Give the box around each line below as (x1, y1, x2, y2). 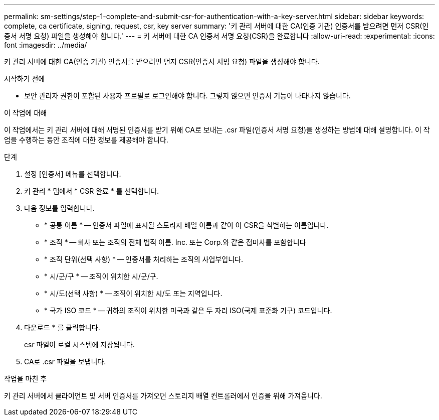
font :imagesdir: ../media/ (4, 41, 87, 49)
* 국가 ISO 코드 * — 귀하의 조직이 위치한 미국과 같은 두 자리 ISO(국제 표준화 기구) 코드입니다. (44, 306, 332, 315)
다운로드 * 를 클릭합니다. (24, 323, 100, 332)
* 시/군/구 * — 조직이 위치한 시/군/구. (44, 272, 158, 281)
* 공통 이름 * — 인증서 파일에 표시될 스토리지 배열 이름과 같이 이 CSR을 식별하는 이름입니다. (44, 221, 329, 229)
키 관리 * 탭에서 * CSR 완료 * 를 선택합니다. (24, 187, 159, 195)
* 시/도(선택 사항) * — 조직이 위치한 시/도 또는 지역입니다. (44, 289, 223, 298)
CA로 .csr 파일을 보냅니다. (24, 357, 106, 366)
